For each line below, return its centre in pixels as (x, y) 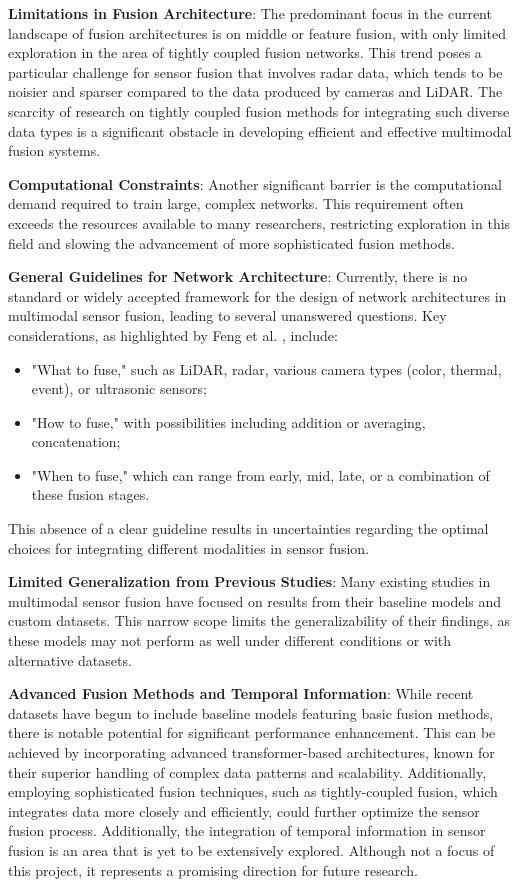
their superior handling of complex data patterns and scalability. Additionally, (247, 771)
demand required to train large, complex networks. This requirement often (236, 203)
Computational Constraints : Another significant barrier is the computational (255, 183)
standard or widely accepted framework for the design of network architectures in (257, 295)
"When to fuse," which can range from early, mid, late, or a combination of (260, 474)
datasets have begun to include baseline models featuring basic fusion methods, (251, 712)
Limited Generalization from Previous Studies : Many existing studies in (249, 581)
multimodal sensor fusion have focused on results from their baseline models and (255, 600)
